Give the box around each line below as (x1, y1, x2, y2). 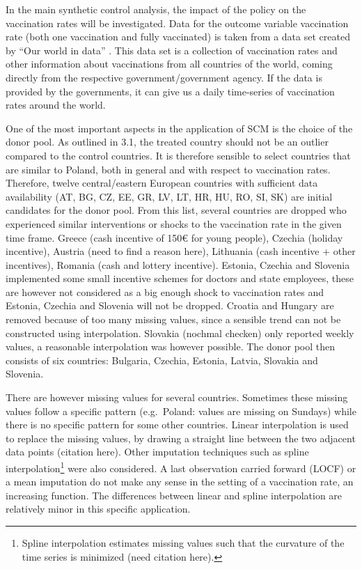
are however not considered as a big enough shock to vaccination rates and (6, 284, 324, 299)
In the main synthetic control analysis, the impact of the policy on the (6, 2, 306, 16)
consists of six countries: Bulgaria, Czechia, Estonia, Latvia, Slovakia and (6, 352, 318, 367)
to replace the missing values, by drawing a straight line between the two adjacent (6, 430, 356, 445)
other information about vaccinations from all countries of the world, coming (6, 56, 333, 71)
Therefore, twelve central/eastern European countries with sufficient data (6, 176, 318, 190)
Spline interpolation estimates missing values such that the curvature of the (22, 536, 345, 550)
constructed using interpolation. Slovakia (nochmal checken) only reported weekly (6, 325, 354, 340)
